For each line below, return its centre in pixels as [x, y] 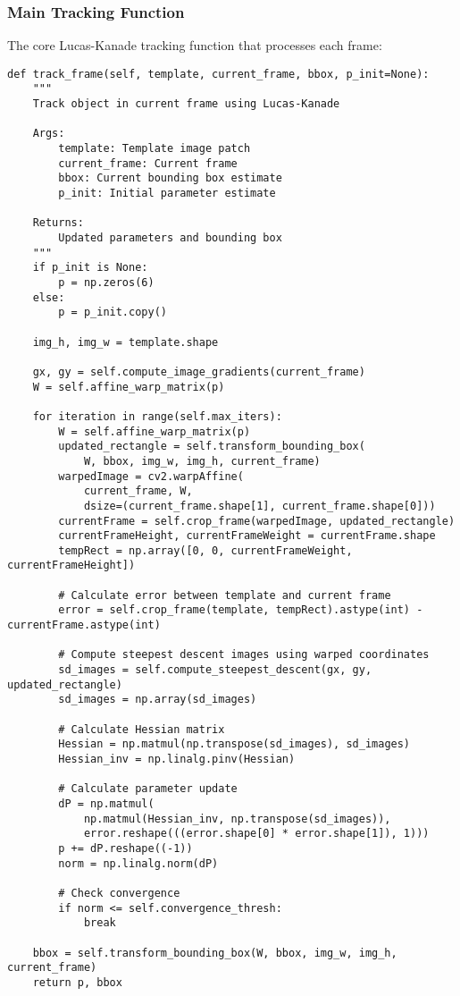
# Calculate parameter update [148, 789]
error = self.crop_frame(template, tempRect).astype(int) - [241, 610]
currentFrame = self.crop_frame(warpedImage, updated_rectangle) [257, 521]
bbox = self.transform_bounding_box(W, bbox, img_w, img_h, [215, 953]
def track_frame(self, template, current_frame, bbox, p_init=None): [218, 74]
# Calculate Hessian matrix [142, 729]
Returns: [58, 223]
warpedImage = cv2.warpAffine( [151, 476]
